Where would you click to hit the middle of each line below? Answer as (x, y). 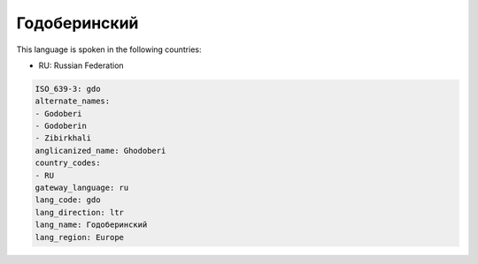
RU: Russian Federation (81, 65)
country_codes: (68, 163)
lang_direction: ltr (79, 212)
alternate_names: (73, 101)
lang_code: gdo (68, 200)
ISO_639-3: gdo (68, 89)
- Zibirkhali (63, 138)
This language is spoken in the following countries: (109, 49)
